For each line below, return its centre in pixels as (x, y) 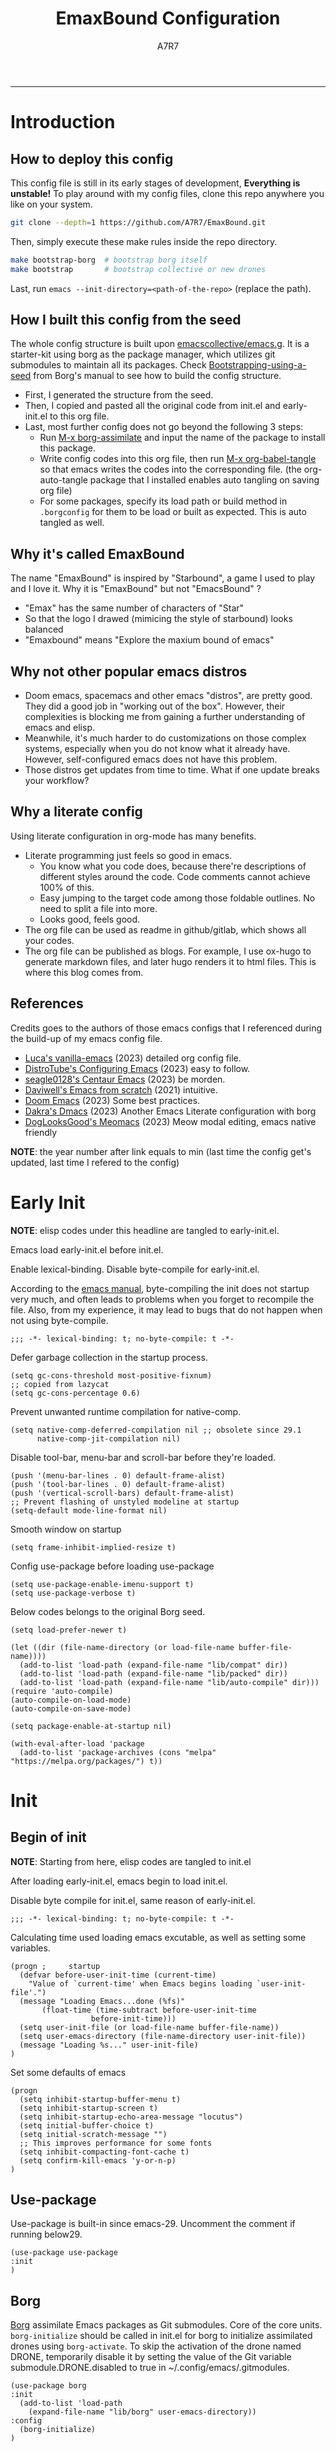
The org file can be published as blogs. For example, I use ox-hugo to (168, 951)
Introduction (63, 122)
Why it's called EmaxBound (97, 553)
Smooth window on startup (66, 1529)
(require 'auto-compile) (62, 1691)
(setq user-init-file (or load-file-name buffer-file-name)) (149, 2027)
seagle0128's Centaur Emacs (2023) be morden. (125, 1079)
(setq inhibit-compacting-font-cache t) (104, 2152)
